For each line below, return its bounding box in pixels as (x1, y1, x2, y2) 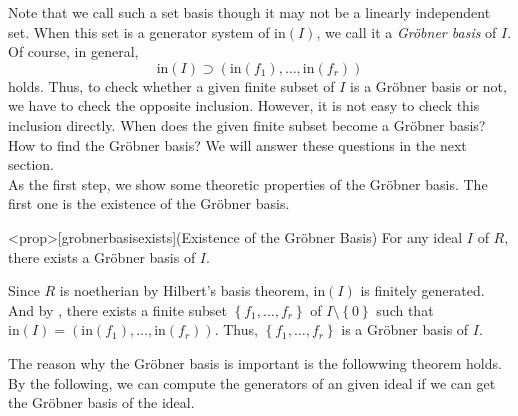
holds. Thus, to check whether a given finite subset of (8, 75, 335, 96)
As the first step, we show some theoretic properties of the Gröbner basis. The (8, 173, 488, 194)
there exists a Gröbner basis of (8, 246, 196, 267)
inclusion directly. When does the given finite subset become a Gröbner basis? (8, 114, 486, 135)
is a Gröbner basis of (341, 319, 469, 340)
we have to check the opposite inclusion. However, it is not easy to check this (8, 95, 480, 116)
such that (376, 299, 434, 320)
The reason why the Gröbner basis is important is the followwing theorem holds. (8, 352, 502, 373)
